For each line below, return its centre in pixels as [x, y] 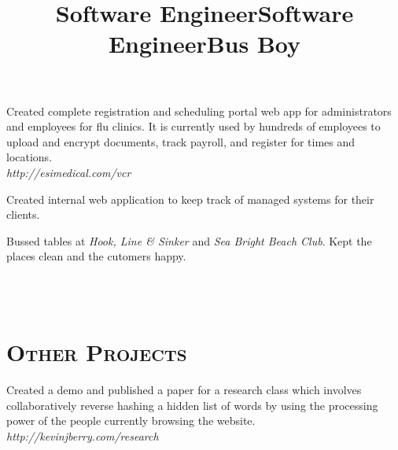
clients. [23, 214]
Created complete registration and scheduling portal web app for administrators [199, 111]
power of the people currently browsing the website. [131, 420]
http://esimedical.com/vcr [69, 172]
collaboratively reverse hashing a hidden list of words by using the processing [192, 405]
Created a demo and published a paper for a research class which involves [184, 390]
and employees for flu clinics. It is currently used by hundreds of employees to [193, 126]
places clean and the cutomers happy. [96, 256]
